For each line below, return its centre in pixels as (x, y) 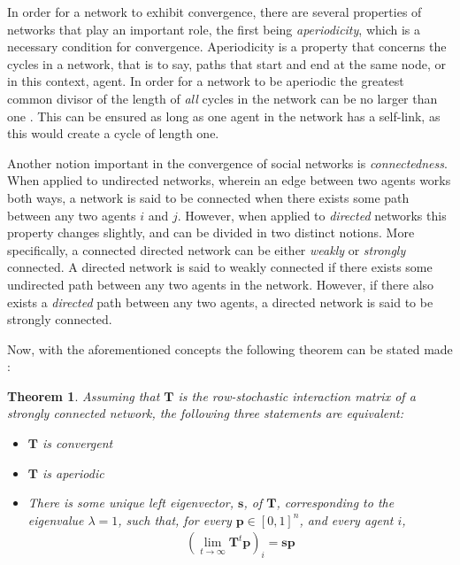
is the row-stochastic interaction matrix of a (297, 395)
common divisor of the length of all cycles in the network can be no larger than (222, 98)
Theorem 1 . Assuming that (84, 395)
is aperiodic (73, 472)
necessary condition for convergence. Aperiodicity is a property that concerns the (227, 46)
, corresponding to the (335, 503)
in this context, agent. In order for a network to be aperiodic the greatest (206, 81)
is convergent (78, 443)
